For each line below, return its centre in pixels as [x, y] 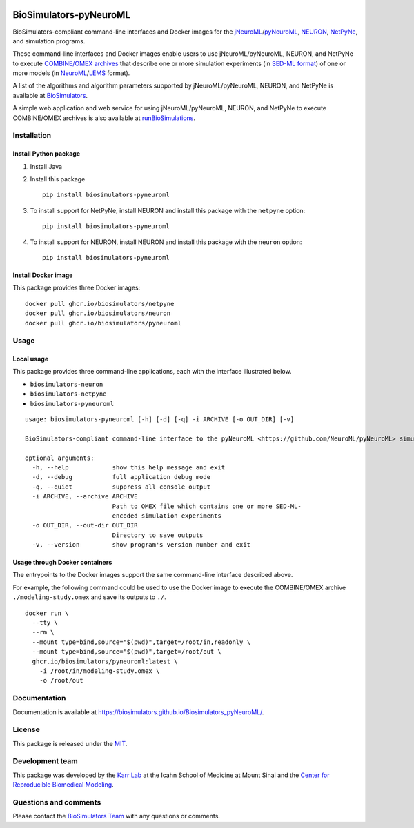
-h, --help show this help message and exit [129, 467]
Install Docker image [43, 275]
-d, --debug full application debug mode [121, 477]
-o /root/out [61, 680]
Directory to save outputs [158, 535]
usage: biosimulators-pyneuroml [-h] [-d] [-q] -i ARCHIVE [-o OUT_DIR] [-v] [160, 420]
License [27, 729]
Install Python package [47, 154]
